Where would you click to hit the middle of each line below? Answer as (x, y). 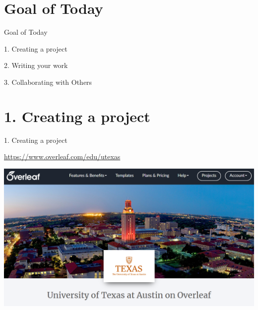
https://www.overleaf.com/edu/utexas (62, 156)
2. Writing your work (36, 65)
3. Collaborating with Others (48, 82)
